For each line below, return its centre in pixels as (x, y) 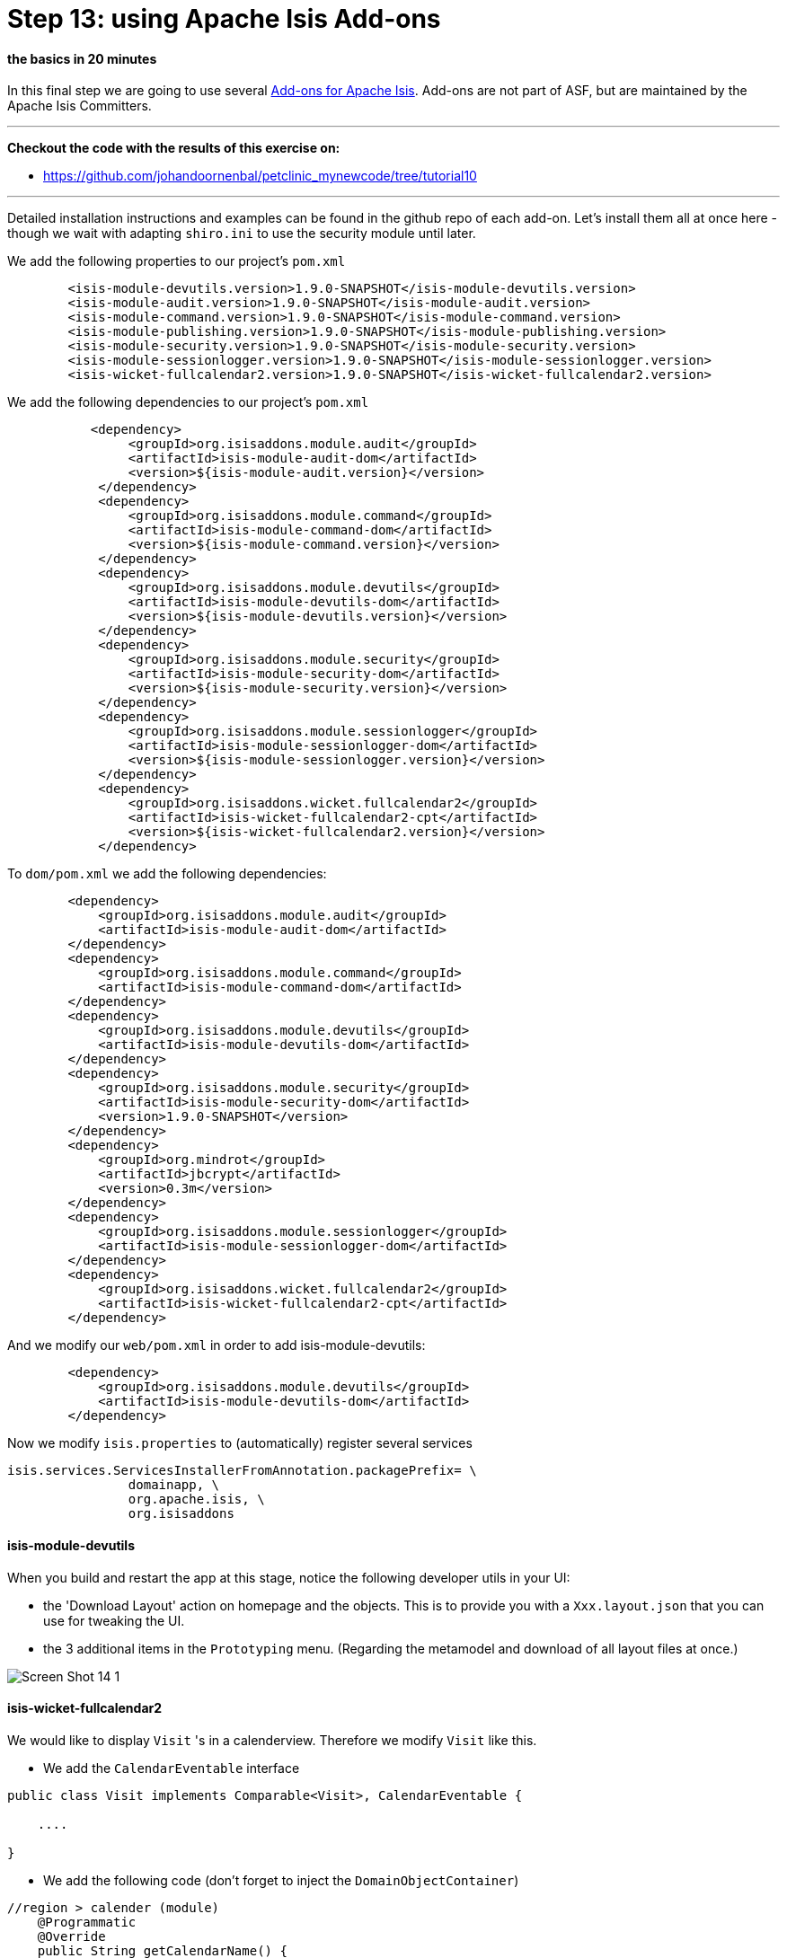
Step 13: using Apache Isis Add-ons (224, 19)
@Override (71, 1936)
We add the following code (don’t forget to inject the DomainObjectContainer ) (281, 1880)
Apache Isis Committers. (80, 106)
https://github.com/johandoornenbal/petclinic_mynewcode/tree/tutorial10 (260, 176)
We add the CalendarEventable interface (172, 1768)
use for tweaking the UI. (114, 1620)
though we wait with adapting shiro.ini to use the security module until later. (242, 234)
